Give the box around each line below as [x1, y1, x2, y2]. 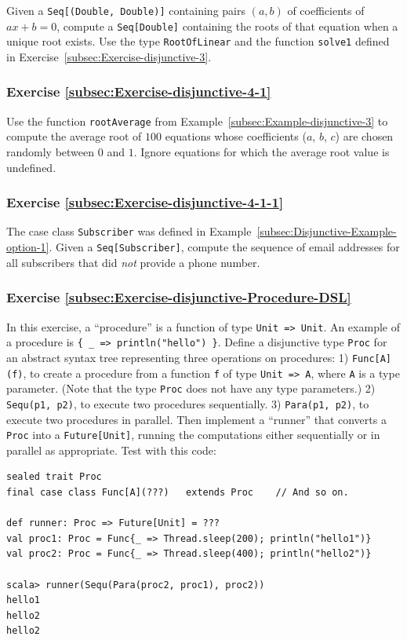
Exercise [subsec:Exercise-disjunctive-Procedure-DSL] [6, 287, 351, 307]
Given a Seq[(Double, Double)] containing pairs [6, 2, 245, 18]
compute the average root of [6, 128, 142, 144]
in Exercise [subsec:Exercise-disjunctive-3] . [6, 48, 212, 64]
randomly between [6, 144, 95, 160]
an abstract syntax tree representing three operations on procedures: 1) [6, 349, 349, 365]
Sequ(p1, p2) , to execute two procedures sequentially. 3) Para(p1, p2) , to [6, 395, 369, 411]
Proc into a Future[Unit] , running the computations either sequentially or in [6, 426, 380, 443]
